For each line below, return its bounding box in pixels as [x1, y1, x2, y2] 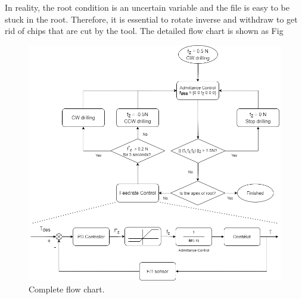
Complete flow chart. [29, 283, 105, 295]
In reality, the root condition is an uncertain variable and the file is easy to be [5, 1, 289, 13]
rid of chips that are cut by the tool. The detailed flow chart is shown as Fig [5, 24, 284, 37]
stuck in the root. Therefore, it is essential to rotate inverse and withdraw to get [5, 13, 298, 25]
